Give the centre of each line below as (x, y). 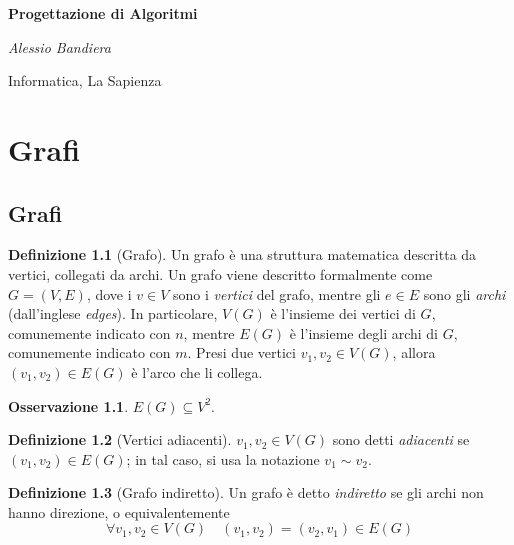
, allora (414, 352)
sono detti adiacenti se (401, 439)
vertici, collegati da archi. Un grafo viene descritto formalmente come (220, 273)
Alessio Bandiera (59, 46)
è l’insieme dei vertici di (343, 313)
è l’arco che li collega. (197, 371)
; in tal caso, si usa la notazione (223, 458)
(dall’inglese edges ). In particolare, (113, 313)
